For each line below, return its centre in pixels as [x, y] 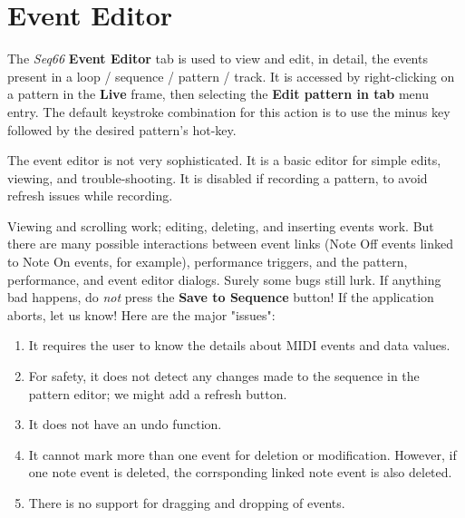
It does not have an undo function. [125, 424]
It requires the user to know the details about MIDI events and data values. [239, 345]
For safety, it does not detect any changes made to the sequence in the [224, 376]
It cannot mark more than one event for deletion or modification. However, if [242, 454]
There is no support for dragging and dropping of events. [187, 503]
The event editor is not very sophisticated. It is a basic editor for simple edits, [224, 160]
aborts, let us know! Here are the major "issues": [141, 314]
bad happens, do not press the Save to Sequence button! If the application [221, 297]
